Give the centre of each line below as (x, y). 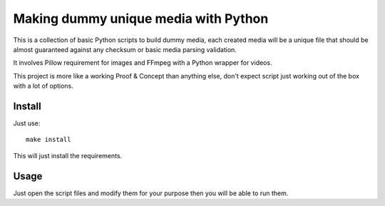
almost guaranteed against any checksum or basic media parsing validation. (125, 49)
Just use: (27, 123)
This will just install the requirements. (68, 155)
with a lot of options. (43, 86)
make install (48, 140)
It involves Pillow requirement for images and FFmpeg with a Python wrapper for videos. (143, 63)
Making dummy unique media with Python (141, 19)
